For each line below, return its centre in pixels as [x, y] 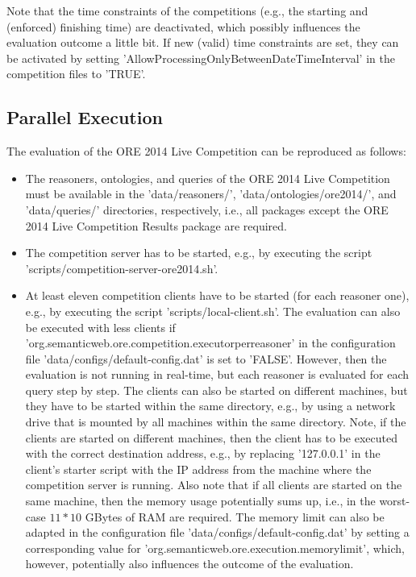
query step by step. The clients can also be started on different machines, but [216, 390]
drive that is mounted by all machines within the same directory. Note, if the [216, 422]
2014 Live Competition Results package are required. [156, 225]
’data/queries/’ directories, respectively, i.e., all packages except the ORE [207, 209]
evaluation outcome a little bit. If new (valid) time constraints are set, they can [203, 42]
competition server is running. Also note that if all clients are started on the [214, 485]
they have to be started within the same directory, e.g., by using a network [210, 406]
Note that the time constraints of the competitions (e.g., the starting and [187, 10]
